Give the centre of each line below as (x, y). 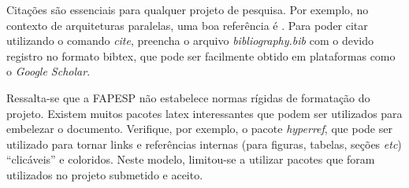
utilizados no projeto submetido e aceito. (105, 174)
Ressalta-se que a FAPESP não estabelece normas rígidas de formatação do (188, 97)
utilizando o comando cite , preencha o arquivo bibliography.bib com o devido (190, 41)
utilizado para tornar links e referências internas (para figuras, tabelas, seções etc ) (204, 144)
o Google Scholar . (48, 71)
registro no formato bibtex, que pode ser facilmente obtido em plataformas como (201, 55)
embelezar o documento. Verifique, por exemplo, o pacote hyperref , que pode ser (199, 129)
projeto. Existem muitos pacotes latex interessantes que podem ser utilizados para (204, 113)
